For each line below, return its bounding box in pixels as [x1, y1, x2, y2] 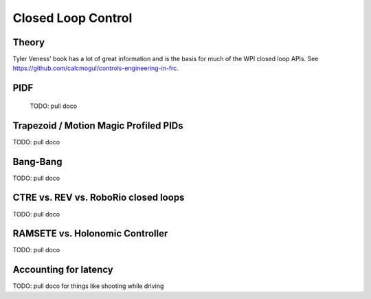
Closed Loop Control [12, 10, 133, 25]
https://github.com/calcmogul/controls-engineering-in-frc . [12, 64, 179, 72]
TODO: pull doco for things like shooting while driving [12, 282, 164, 290]
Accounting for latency [12, 264, 113, 276]
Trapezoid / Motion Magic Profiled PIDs [12, 120, 183, 131]
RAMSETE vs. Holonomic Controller [12, 228, 168, 240]
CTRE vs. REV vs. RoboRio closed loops [12, 192, 185, 203]
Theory [12, 36, 45, 48]
